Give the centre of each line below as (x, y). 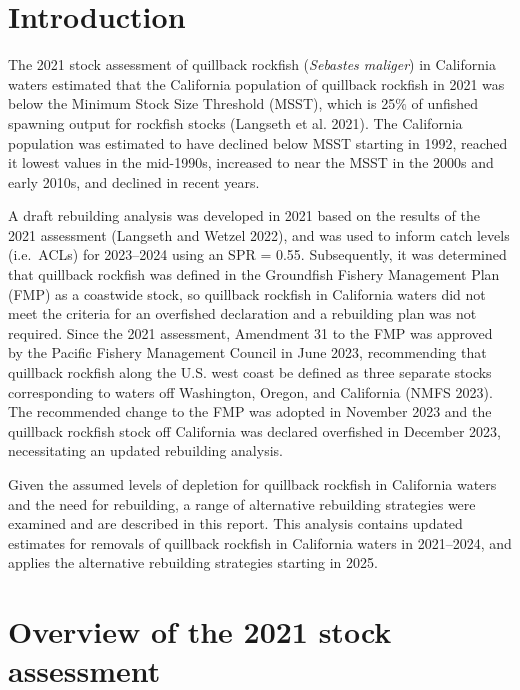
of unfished (445, 103)
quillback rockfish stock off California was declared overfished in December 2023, (255, 430)
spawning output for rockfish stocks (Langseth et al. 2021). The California (235, 122)
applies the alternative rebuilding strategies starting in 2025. (193, 562)
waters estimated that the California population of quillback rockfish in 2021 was (256, 83)
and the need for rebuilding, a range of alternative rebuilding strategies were (242, 503)
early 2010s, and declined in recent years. (134, 181)
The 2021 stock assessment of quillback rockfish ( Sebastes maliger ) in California (252, 64)
